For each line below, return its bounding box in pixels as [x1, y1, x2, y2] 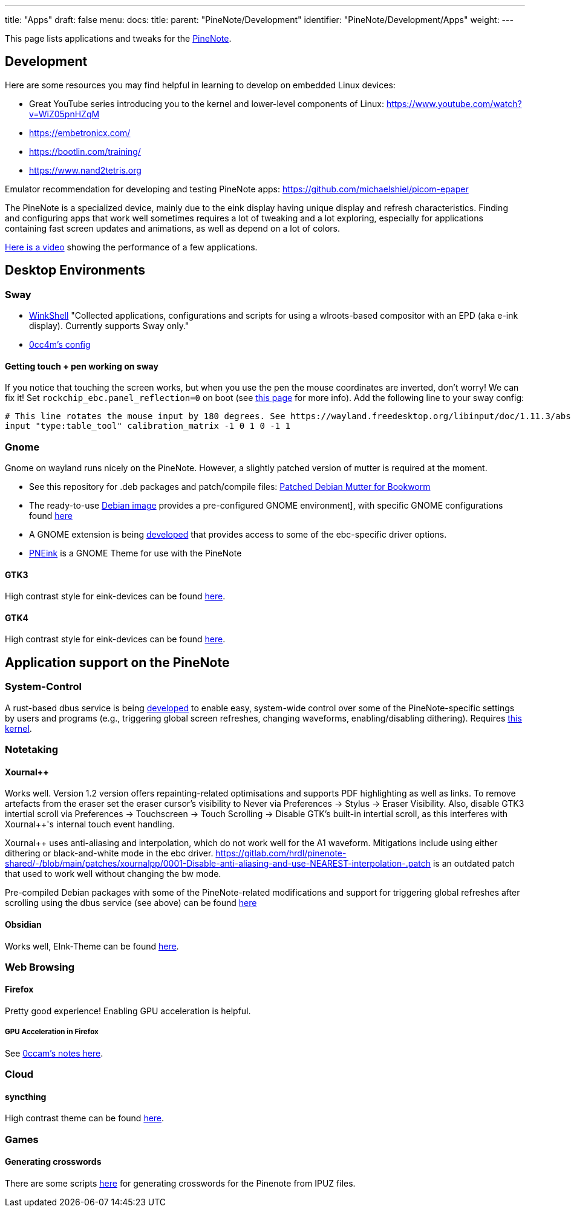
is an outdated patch [432, 858, 515, 869]
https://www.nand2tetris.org [29, 165, 142, 175]
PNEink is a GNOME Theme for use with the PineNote [29, 548, 242, 559]
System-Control [5, 680, 82, 693]
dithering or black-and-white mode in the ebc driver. [5, 848, 214, 859]
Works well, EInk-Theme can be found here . [5, 940, 179, 951]
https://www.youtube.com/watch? [386, 98, 522, 109]
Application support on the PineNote [5, 654, 230, 670]
